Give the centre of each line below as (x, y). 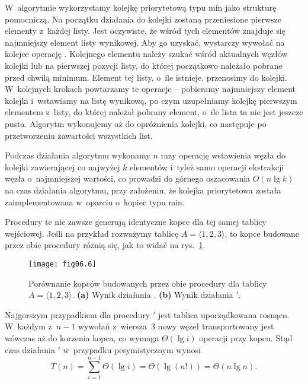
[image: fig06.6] (62, 264)
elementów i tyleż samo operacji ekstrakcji (207, 166)
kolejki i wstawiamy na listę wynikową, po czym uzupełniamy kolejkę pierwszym (151, 100)
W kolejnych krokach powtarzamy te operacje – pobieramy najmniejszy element (150, 89)
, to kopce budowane (262, 233)
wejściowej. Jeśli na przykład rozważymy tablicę (92, 233)
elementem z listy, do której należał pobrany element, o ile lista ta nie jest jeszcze (154, 112)
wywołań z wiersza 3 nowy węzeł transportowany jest (176, 326)
